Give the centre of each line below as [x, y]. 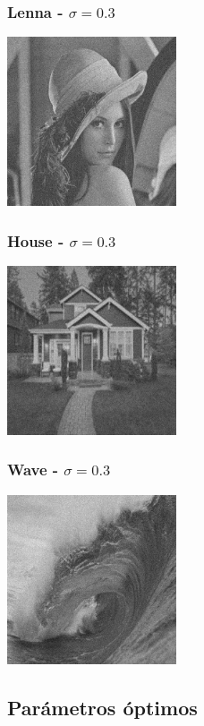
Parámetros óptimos [102, 707]
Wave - [33, 470]
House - [36, 240]
